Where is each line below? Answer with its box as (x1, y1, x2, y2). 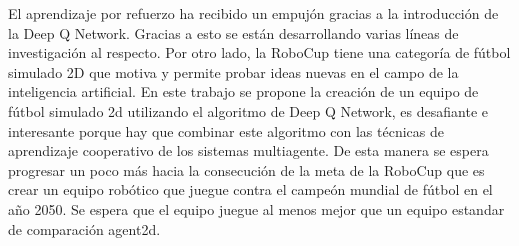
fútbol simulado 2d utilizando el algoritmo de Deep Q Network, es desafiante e (8, 100, 488, 121)
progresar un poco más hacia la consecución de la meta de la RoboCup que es (8, 159, 485, 180)
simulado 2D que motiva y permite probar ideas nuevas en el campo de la (8, 61, 459, 82)
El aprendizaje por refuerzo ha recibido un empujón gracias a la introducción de (8, 3, 499, 23)
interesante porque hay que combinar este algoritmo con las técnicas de (8, 120, 444, 141)
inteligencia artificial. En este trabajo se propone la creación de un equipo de (8, 81, 479, 102)
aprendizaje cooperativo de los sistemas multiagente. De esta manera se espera (8, 140, 489, 161)
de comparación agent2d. (8, 218, 161, 239)
